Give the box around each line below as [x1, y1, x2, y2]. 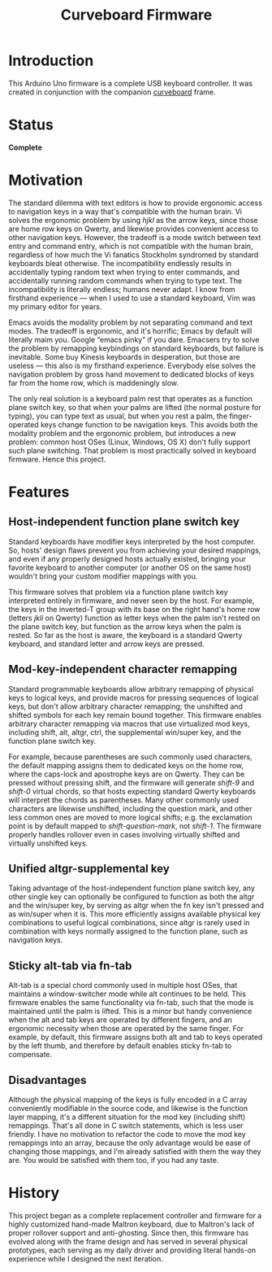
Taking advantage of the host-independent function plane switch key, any [8, 883, 256, 893]
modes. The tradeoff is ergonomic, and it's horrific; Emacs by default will [8, 326, 253, 335]
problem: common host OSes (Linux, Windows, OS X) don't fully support [8, 437, 251, 447]
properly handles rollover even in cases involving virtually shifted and [8, 829, 240, 839]
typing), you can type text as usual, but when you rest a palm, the [8, 411, 228, 421]
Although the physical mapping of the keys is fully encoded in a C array [8, 1095, 248, 1104]
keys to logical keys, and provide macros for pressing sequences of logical [8, 693, 259, 702]
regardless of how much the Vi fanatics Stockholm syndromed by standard [8, 250, 259, 260]
